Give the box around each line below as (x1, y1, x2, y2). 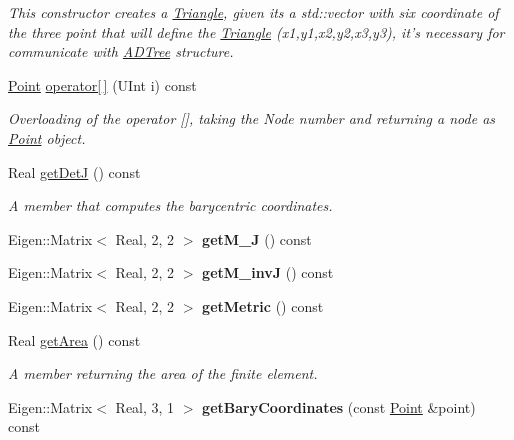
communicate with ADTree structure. (8, 41, 234, 62)
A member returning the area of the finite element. (8, 363, 318, 384)
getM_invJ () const (202, 262, 334, 283)
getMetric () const (202, 295, 324, 316)
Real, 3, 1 (115, 396, 175, 417)
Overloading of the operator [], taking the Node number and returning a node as (8, 108, 496, 129)
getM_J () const (202, 228, 312, 249)
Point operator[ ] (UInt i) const (8, 74, 197, 95)
